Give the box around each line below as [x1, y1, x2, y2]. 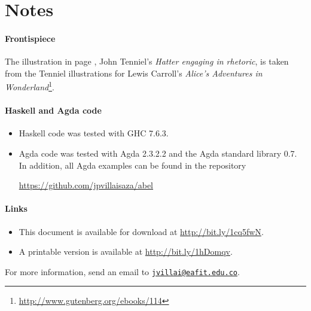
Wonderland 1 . [5, 79, 54, 93]
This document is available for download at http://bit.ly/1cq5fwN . [19, 225, 264, 237]
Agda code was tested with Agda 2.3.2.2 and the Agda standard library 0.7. [19, 147, 297, 159]
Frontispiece [5, 32, 56, 44]
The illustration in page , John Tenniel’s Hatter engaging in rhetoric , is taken [5, 55, 289, 68]
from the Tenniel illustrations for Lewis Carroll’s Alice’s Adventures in [5, 66, 263, 79]
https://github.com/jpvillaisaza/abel [19, 179, 153, 191]
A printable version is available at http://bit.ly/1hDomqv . [19, 245, 233, 258]
